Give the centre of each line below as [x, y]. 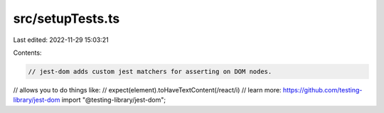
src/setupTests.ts [66, 18]
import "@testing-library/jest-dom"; [114, 100]
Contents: [27, 53]
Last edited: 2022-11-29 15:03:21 [61, 40]
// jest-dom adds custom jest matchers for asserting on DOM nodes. [150, 71]
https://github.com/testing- [322, 90]
